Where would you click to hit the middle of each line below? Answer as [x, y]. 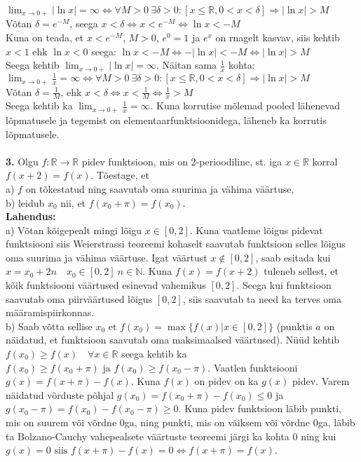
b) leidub [25, 202]
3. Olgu [22, 161]
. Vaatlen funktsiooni [253, 367]
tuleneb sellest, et [301, 271]
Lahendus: [31, 216]
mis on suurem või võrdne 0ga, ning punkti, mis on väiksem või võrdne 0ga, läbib [180, 422]
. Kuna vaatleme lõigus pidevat [256, 230]
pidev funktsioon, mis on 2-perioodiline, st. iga [182, 161]
